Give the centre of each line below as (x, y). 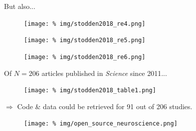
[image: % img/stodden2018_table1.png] (90, 91)
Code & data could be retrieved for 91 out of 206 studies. (105, 106)
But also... (20, 6)
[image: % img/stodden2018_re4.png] (85, 24)
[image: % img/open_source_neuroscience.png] (101, 124)
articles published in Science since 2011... (104, 73)
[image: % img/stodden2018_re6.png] (85, 57)
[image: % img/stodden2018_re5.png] (85, 40)
